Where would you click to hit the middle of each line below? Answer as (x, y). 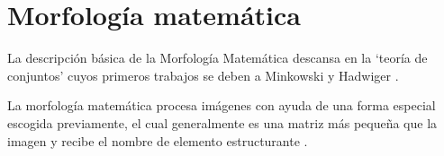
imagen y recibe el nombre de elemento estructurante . (158, 140)
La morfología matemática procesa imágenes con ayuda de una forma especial (222, 105)
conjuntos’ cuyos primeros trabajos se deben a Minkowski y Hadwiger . (203, 75)
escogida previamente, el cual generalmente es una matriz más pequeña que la (222, 122)
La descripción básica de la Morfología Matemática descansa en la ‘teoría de (217, 58)
